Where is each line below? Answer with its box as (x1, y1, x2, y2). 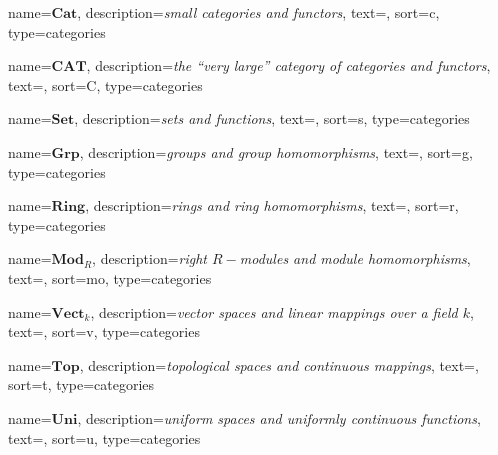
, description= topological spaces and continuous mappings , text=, (79, 354, 479, 375)
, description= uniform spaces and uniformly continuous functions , (77, 407, 481, 428)
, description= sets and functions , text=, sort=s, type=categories (74, 108, 470, 129)
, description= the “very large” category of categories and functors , (86, 55, 491, 76)
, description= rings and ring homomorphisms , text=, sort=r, (85, 195, 459, 216)
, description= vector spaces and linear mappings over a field (90, 301, 458, 322)
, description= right (92, 248, 208, 269)
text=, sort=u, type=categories (8, 427, 201, 448)
